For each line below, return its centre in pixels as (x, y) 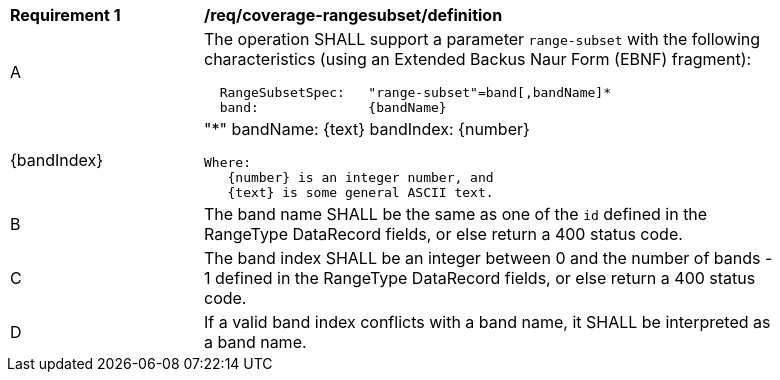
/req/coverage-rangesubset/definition (353, 15)
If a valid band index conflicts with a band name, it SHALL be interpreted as (487, 322)
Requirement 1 (65, 15)
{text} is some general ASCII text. (360, 192)
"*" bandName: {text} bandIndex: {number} (367, 129)
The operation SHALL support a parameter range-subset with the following (482, 39)
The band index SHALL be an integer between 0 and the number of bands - (488, 258)
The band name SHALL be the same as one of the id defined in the (456, 214)
